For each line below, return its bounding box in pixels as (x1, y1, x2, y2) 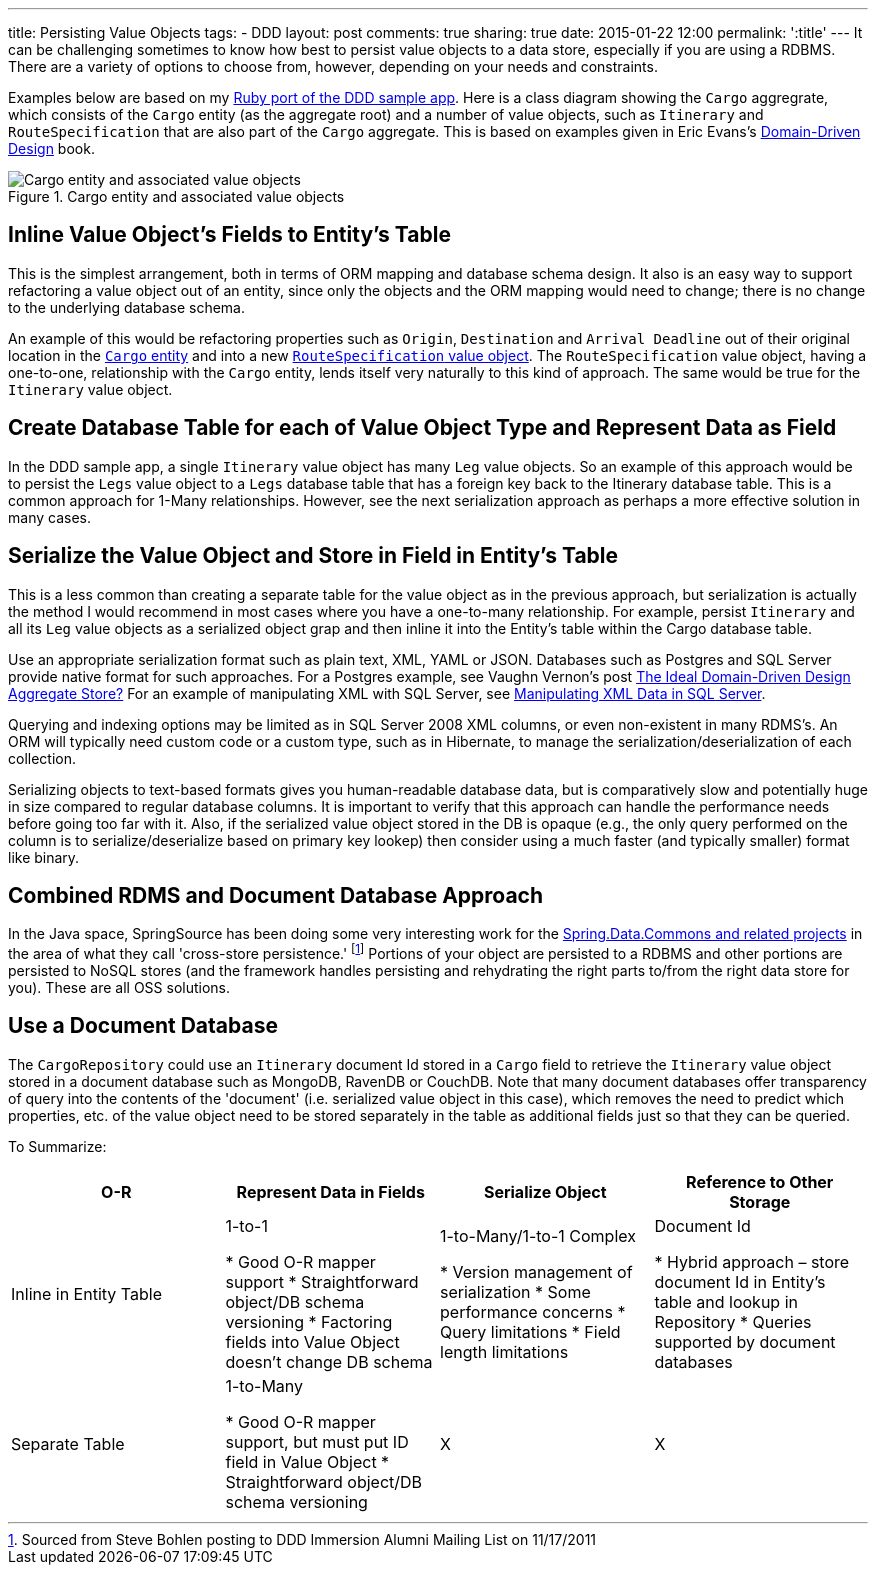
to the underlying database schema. (8, 298, 246, 316)
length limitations (440, 1341, 569, 1362)
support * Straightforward (225, 1271, 419, 1292)
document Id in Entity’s (654, 1271, 826, 1292)
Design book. (8, 140, 95, 157)
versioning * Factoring (225, 1311, 393, 1332)
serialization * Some (440, 1281, 591, 1302)
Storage (729, 1191, 791, 1212)
